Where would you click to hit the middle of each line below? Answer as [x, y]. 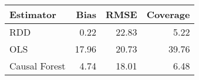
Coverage [168, 14]
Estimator [33, 14]
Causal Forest [38, 66]
